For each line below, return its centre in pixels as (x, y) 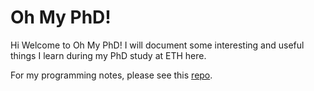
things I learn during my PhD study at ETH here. (108, 55)
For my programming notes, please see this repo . (111, 75)
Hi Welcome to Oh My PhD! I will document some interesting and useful (157, 45)
